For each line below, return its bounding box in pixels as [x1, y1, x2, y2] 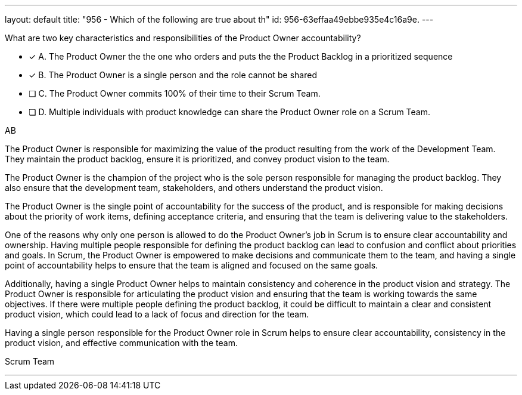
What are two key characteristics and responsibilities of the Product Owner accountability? [5, 33, 361, 43]
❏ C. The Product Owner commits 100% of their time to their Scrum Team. [29, 88, 321, 98]
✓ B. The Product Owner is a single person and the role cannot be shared [29, 70, 317, 80]
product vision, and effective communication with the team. [5, 338, 238, 348]
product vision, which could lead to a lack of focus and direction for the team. [5, 309, 309, 319]
